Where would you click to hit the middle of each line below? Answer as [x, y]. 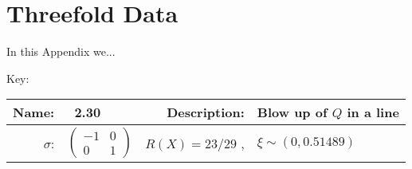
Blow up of [292, 112]
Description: [206, 112]
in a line [373, 112]
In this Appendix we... [61, 51]
